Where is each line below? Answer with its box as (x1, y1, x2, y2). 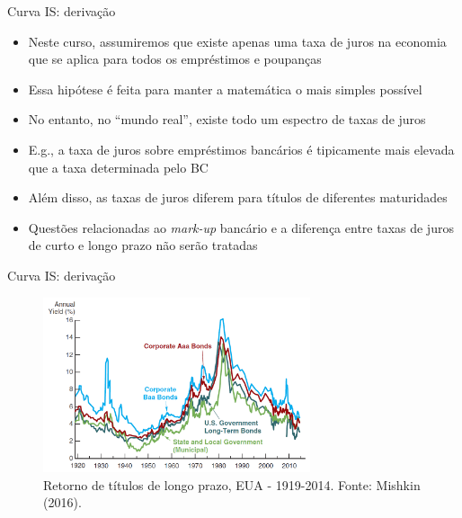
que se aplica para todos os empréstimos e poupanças (28, 49, 322, 68)
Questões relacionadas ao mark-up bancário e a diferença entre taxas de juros (28, 218, 454, 237)
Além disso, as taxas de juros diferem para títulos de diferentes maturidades (28, 188, 448, 207)
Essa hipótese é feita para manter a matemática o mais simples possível (28, 79, 422, 98)
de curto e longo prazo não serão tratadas (28, 236, 258, 255)
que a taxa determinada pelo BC (28, 157, 209, 176)
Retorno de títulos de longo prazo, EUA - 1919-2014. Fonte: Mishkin (43, 475, 421, 494)
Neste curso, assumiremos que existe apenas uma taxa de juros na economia (28, 31, 447, 50)
